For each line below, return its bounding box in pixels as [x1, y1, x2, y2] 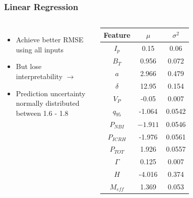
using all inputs [16, 44, 64, 54]
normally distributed [16, 98, 80, 108]
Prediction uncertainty [16, 88, 86, 98]
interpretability [16, 71, 63, 81]
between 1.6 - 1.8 [16, 107, 69, 118]
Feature [103, 29, 131, 40]
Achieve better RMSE [16, 34, 84, 45]
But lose [16, 61, 42, 72]
